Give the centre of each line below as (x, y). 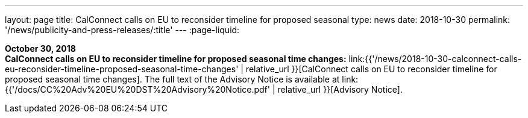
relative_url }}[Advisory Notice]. (340, 89)
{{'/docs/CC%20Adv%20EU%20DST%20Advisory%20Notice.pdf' (138, 89)
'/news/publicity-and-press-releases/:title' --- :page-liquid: (122, 30)
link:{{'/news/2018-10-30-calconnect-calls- (435, 59)
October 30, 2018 (40, 48)
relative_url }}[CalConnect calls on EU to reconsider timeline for (371, 69)
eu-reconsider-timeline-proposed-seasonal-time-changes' (122, 69)
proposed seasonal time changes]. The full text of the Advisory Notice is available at (172, 79)
